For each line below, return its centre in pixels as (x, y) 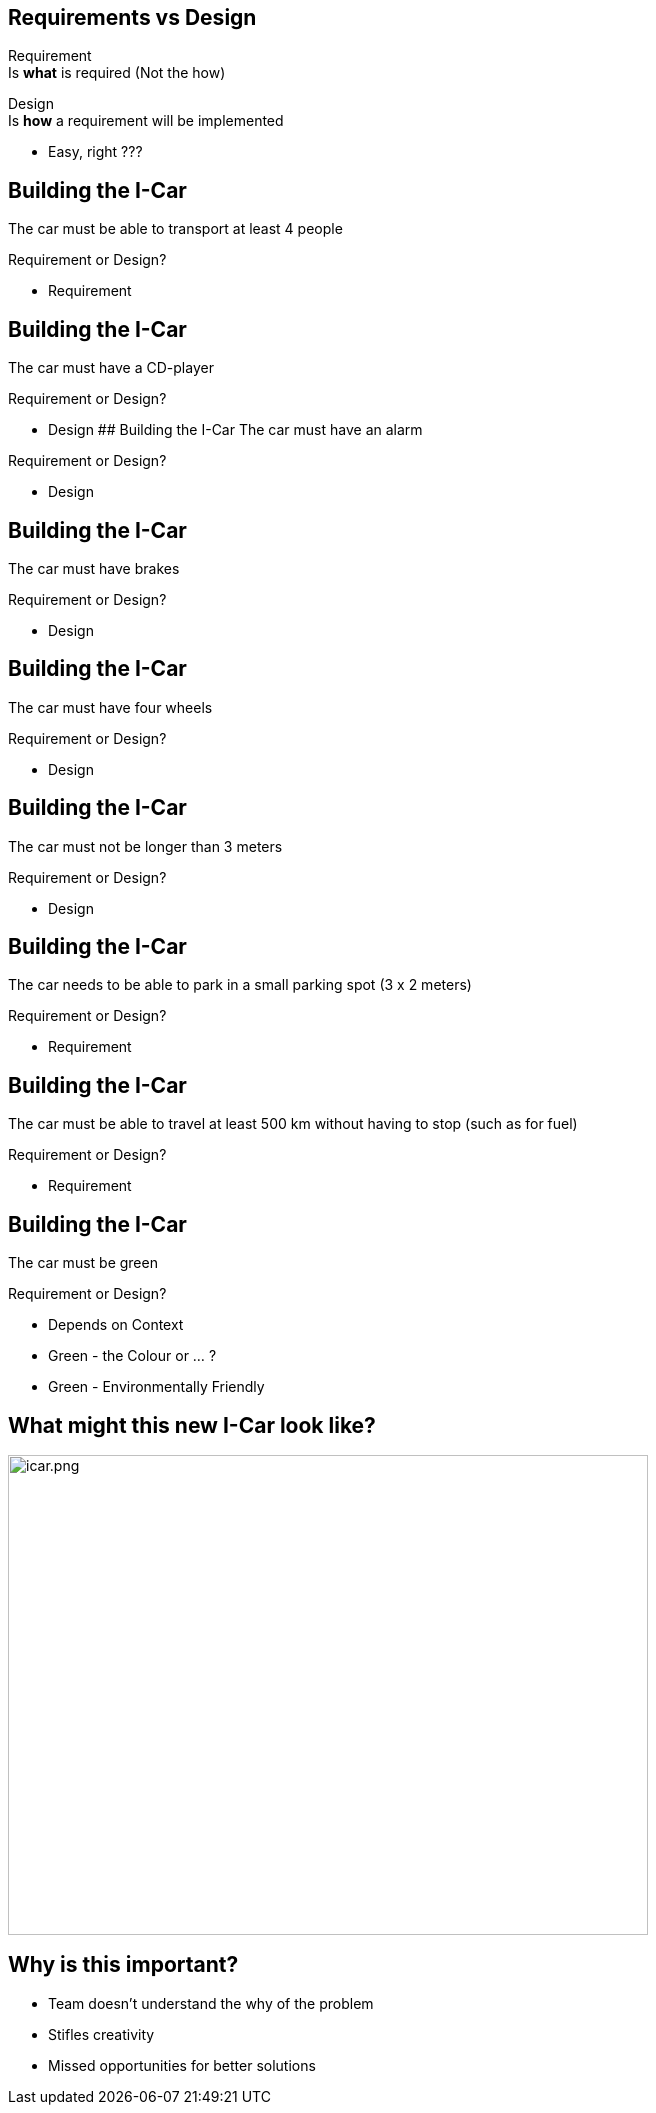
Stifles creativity (101, 2034)
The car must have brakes (94, 568)
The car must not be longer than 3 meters (145, 846)
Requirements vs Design (132, 17)
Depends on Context (116, 1325)
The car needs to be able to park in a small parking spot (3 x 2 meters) (240, 985)
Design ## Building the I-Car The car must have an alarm (235, 430)
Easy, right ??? (95, 152)
